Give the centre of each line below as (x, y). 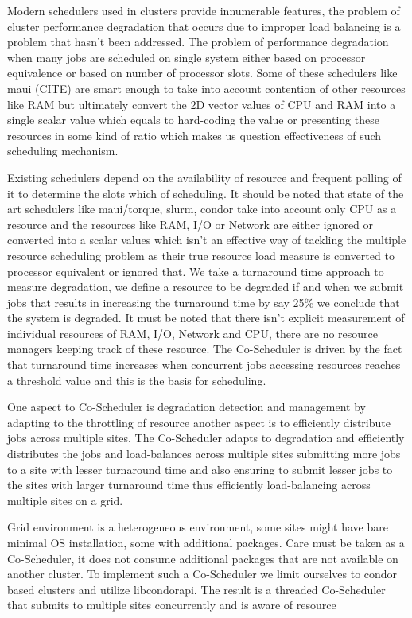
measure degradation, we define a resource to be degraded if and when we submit (206, 287)
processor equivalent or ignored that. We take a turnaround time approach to (196, 271)
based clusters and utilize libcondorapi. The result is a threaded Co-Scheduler (196, 589)
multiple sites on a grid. (65, 500)
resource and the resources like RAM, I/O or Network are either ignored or (190, 224)
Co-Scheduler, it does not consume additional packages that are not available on (203, 558)
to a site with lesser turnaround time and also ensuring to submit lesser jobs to (200, 469)
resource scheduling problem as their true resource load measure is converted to (201, 255)
